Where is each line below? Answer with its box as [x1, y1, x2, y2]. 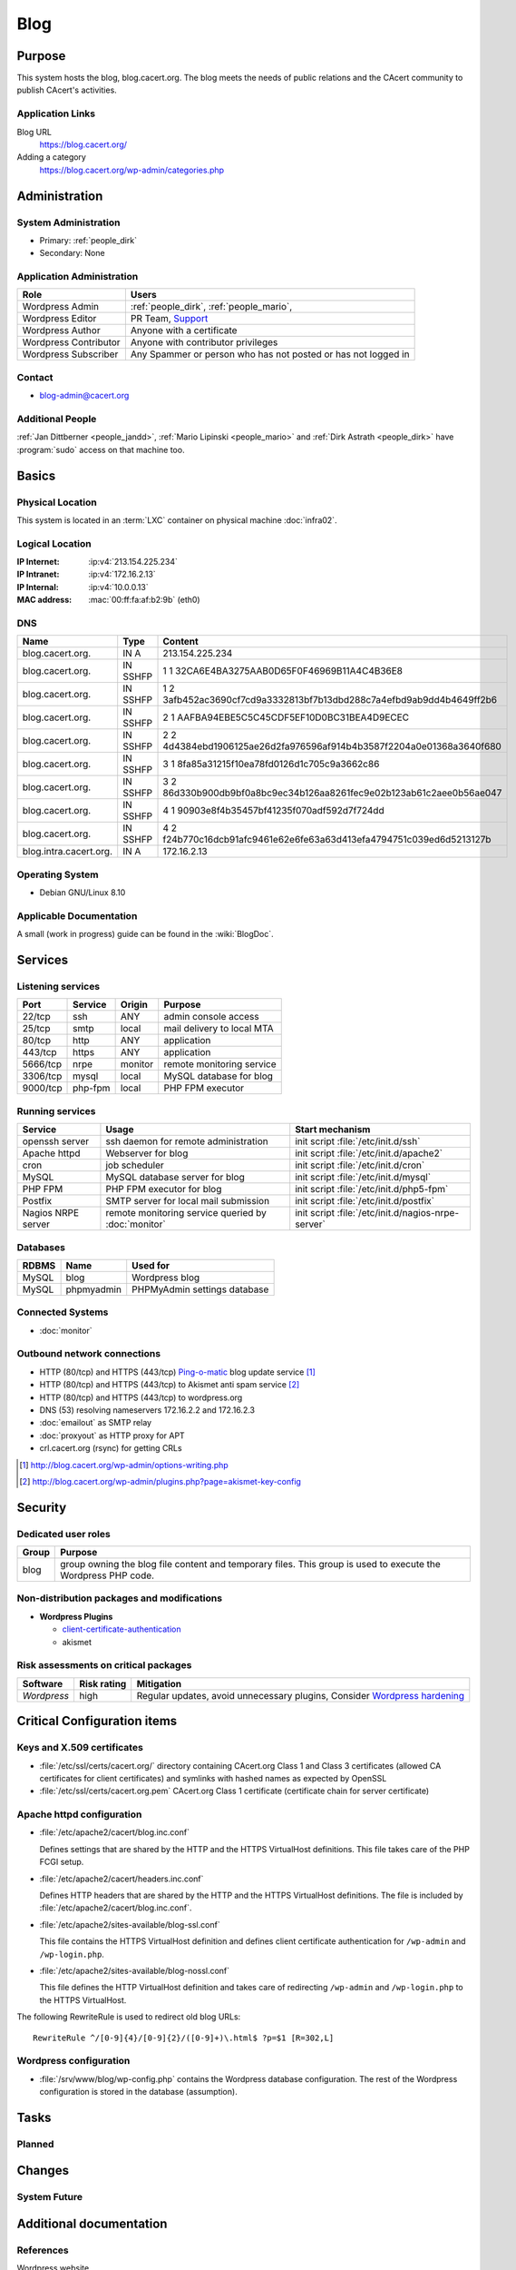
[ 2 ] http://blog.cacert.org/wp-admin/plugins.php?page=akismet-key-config [19, 1475, 301, 1486]
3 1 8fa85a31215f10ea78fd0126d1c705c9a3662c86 [162, 758, 380, 771]
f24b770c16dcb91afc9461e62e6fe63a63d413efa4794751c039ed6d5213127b [162, 834, 492, 846]
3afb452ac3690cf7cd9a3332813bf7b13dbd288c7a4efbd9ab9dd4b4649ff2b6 [162, 694, 498, 706]
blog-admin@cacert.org [39, 390, 130, 401]
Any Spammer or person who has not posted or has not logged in [130, 348, 410, 360]
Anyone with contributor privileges [130, 336, 278, 349]
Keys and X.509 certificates [16, 1742, 144, 1754]
